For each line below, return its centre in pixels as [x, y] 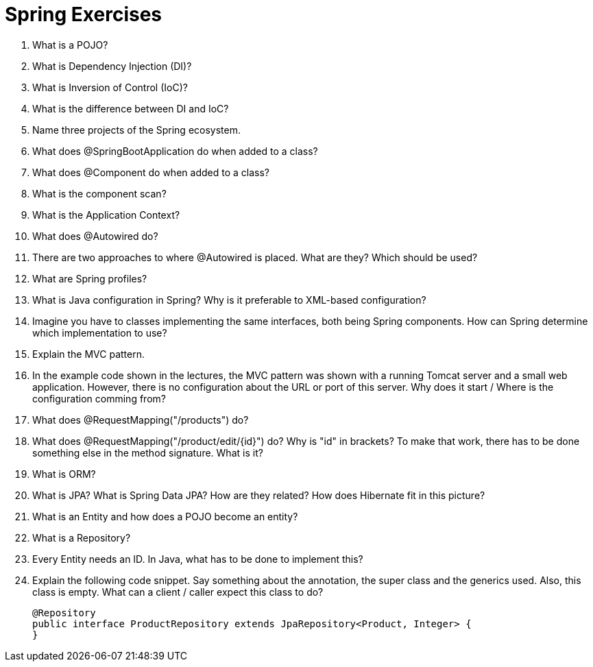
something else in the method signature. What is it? [148, 452]
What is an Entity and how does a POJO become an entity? [165, 516]
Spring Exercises [84, 14]
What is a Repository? [82, 537]
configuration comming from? [99, 398]
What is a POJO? [70, 45]
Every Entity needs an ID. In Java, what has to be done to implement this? [198, 559]
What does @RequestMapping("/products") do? [141, 420]
